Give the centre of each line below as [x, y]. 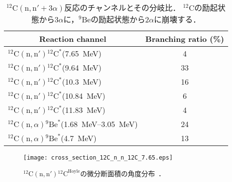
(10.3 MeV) [82, 82]
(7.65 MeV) [82, 53]
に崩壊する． [177, 19]
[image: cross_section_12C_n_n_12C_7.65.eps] [98, 158]
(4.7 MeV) [79, 138]
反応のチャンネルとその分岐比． [122, 8]
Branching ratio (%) [185, 39]
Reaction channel [73, 39]
